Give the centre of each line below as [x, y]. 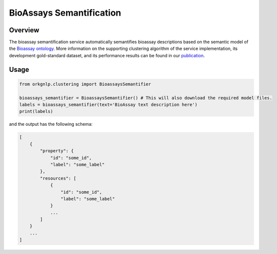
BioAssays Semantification [65, 13]
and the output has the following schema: [51, 124]
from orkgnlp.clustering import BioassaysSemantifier [85, 84]
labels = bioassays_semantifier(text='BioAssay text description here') [108, 105]
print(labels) [36, 112]
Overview [24, 30]
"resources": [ [58, 178]
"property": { [57, 151]
